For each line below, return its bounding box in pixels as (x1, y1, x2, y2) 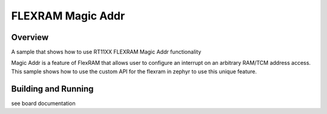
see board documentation (11, 99, 76, 107)
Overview (11, 32, 49, 42)
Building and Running (11, 84, 94, 94)
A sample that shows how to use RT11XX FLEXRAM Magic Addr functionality (11, 49, 202, 56)
